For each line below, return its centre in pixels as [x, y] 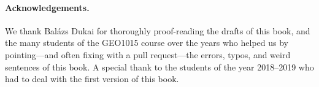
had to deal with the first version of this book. [92, 79]
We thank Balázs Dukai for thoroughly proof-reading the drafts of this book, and [158, 30]
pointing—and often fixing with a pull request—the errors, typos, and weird [148, 54]
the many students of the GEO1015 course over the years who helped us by [147, 43]
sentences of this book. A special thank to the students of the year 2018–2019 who [159, 66]
